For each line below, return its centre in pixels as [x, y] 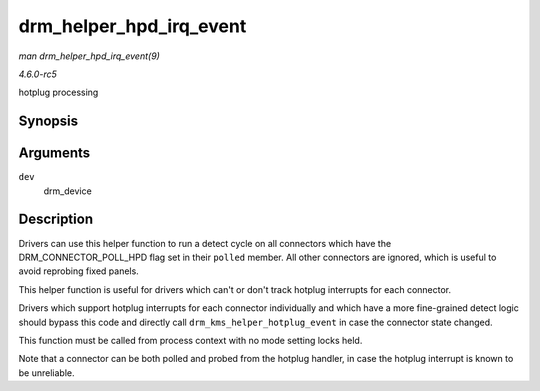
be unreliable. [46, 372]
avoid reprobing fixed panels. [78, 271]
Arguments [54, 153]
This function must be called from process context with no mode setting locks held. [190, 340]
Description [56, 219]
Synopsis [48, 121]
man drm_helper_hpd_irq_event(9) [89, 56]
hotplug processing [58, 92]
